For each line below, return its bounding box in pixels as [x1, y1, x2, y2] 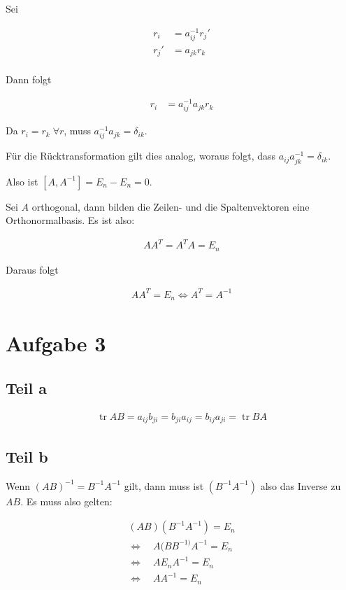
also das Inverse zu [260, 478, 341, 493]
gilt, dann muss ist [124, 478, 204, 493]
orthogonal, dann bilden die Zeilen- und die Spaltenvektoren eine [31, 199, 310, 213]
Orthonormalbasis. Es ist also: [6, 213, 135, 227]
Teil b [6, 445, 48, 467]
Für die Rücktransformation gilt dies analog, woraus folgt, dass [6, 148, 276, 163]
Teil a [6, 377, 48, 399]
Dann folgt [6, 72, 52, 87]
